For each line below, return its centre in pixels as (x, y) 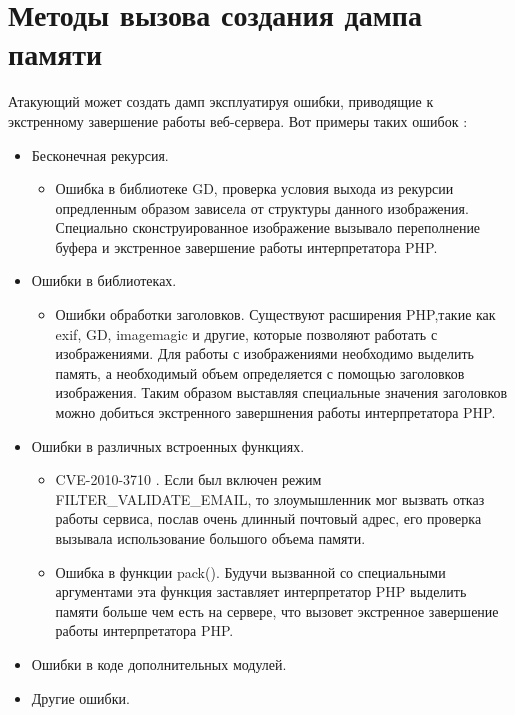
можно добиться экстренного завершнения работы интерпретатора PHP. (275, 412)
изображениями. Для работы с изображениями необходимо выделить (265, 353)
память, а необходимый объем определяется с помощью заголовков (260, 372)
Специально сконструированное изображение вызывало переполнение (268, 227)
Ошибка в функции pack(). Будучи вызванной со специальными (250, 571)
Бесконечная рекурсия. (100, 154)
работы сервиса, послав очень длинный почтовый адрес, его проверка (268, 518)
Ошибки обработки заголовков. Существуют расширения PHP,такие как (275, 314)
